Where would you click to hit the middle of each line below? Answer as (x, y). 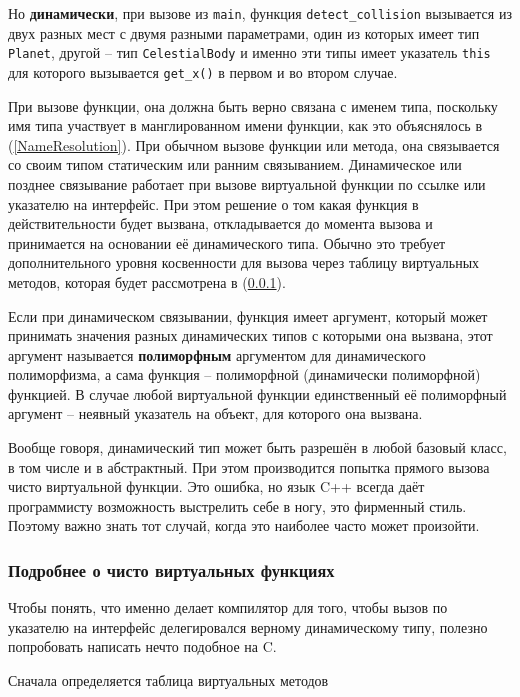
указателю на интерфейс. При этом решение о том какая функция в (213, 203)
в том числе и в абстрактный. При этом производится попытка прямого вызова (249, 466)
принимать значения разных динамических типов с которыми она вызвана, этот (250, 335)
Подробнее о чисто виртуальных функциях (171, 569)
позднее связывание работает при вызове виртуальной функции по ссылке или (247, 183)
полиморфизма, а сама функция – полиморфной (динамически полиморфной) (244, 374)
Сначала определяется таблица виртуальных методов (168, 680)
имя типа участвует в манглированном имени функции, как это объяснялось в (245, 125)
